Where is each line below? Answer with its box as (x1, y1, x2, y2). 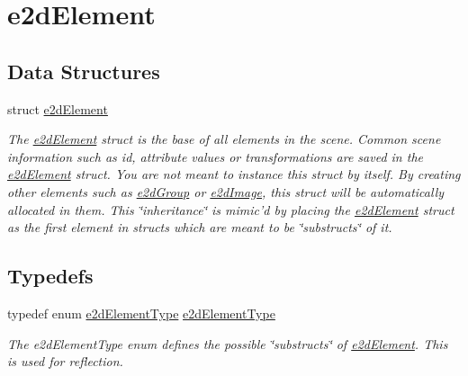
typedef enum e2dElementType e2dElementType (7, 303, 275, 322)
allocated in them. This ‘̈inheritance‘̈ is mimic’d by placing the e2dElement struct (7, 200, 454, 219)
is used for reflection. (7, 352, 123, 371)
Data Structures (7, 57, 160, 85)
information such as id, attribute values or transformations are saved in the (7, 147, 423, 166)
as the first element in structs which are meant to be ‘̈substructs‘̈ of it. (7, 218, 392, 237)
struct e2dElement (7, 99, 108, 118)
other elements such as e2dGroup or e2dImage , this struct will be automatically (7, 182, 445, 201)
